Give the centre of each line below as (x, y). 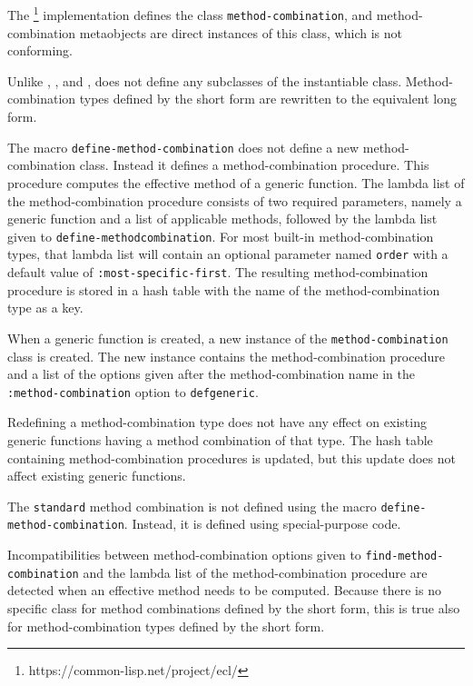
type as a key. (45, 308)
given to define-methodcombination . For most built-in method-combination (221, 236)
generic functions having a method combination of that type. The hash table (220, 439)
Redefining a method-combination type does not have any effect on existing (217, 422)
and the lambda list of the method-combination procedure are (255, 572)
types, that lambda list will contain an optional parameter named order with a (228, 254)
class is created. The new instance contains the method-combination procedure (226, 356)
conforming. (40, 50)
